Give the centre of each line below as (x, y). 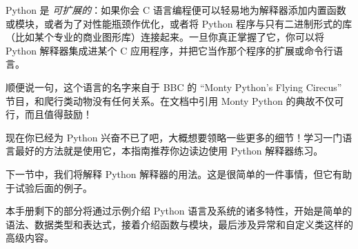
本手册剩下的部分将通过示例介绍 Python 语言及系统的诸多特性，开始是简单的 (179, 211)
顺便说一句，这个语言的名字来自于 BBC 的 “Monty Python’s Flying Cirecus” (174, 87)
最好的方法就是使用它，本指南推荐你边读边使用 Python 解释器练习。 (169, 151)
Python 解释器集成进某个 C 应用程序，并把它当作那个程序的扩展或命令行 (170, 50)
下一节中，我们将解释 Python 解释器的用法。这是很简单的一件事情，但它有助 (179, 173)
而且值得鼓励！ (58, 114)
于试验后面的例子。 (49, 187)
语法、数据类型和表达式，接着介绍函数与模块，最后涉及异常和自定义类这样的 (179, 224)
